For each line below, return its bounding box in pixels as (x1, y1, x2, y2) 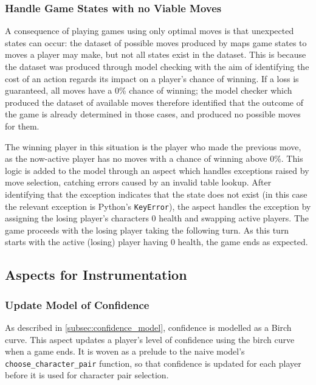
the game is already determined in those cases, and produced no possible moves (5, 108, 301, 120)
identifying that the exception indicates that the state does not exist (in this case (5, 187, 307, 200)
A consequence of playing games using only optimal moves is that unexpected (5, 24, 294, 37)
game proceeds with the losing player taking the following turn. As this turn (5, 223, 289, 236)
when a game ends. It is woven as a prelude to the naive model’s (5, 345, 245, 358)
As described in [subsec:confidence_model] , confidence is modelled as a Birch (5, 321, 292, 333)
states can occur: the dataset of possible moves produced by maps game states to (5, 36, 307, 49)
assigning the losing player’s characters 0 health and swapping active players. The (5, 212, 309, 224)
